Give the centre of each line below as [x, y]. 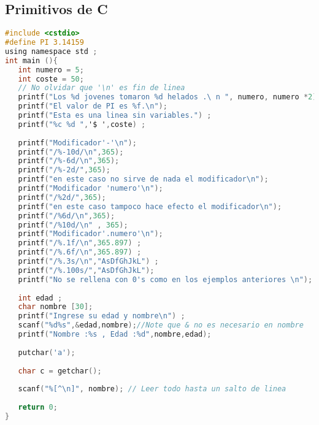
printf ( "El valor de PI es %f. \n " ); [93, 106]
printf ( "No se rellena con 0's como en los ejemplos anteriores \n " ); [165, 279]
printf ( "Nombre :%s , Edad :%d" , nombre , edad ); [115, 335]
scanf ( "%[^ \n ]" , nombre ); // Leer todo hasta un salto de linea [152, 389]
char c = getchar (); [60, 371]
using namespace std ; [51, 51]
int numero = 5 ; [51, 70]
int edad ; [40, 298]
